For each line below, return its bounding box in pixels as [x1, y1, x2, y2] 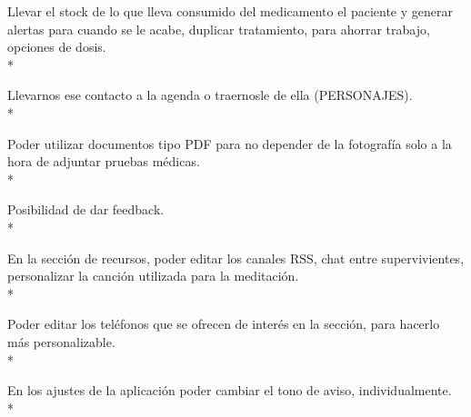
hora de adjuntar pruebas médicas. [7, 152, 200, 171]
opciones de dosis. [7, 37, 106, 56]
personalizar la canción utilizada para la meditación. [7, 266, 299, 285]
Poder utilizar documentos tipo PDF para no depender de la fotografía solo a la [7, 134, 452, 153]
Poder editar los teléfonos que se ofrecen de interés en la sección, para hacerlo [7, 314, 440, 333]
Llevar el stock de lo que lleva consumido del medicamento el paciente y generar [7, 2, 453, 20]
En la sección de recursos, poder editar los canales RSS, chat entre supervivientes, [7, 248, 465, 267]
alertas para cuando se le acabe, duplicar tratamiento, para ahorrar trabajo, [7, 19, 430, 38]
